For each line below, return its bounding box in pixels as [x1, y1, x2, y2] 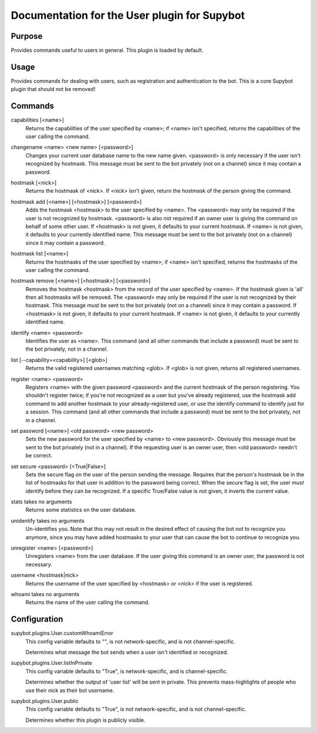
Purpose [11, 31, 43, 41]
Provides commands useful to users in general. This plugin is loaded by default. [11, 47, 204, 54]
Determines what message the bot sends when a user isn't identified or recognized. [25, 649, 228, 656]
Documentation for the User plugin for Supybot [11, 9, 245, 22]
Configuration [11, 614, 63, 624]
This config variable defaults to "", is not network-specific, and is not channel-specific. [25, 638, 236, 645]
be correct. [25, 452, 53, 459]
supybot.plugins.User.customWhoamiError [11, 630, 114, 637]
